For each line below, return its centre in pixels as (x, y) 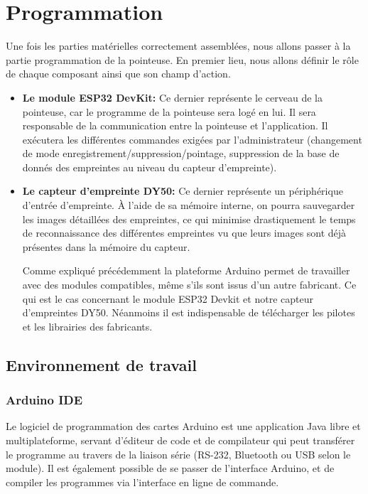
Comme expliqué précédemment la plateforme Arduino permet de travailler (186, 270)
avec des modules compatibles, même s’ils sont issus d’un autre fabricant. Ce (189, 285)
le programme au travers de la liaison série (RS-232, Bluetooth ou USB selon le (178, 454)
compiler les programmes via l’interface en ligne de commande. (142, 482)
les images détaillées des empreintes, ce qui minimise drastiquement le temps (189, 219)
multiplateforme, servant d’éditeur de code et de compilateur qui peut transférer (180, 440)
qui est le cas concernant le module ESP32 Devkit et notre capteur (168, 298)
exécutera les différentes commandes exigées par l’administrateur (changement (192, 139)
